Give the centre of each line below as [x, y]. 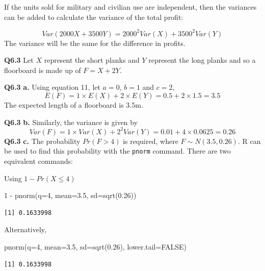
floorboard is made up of [43, 70]
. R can [249, 141]
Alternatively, [25, 229]
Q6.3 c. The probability [42, 141]
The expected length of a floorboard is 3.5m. [74, 105]
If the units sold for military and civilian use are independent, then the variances [130, 7]
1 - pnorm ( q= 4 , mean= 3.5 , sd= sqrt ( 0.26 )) [70, 195]
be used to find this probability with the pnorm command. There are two [117, 151]
